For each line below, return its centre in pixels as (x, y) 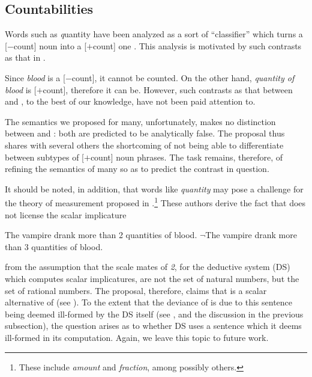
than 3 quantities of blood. (54, 246)
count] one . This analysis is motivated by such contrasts (197, 45)
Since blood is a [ (35, 77)
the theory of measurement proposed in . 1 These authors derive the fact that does (155, 202)
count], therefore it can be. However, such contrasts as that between (168, 89)
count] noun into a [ (50, 45)
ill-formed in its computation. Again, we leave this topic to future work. (137, 337)
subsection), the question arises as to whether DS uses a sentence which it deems (153, 326)
